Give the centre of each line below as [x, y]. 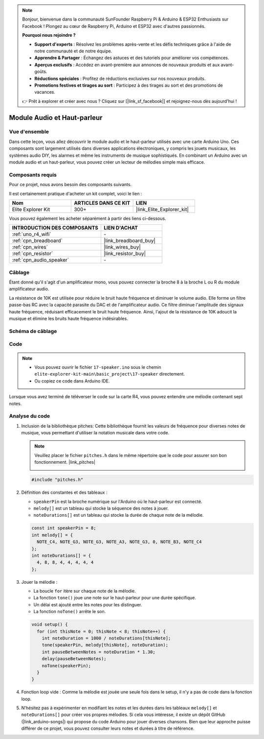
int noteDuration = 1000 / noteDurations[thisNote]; [106, 638]
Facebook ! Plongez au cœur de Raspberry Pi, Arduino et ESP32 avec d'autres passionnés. [114, 26]
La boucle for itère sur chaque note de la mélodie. [85, 591]
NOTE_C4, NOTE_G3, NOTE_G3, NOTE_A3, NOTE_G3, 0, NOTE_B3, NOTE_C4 [119, 542]
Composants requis [33, 175]
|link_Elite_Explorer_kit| [162, 209]
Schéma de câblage [33, 331]
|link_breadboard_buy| [130, 241]
